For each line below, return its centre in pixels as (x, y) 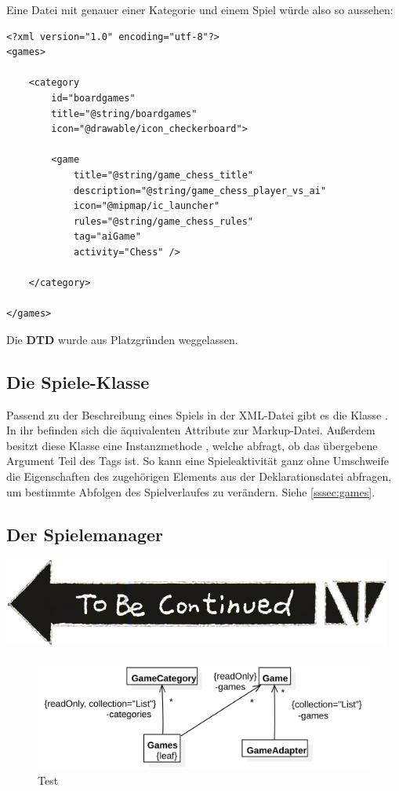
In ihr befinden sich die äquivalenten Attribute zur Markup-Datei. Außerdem (191, 430)
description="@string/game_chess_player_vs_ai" (200, 190)
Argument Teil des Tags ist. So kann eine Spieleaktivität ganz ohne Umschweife (198, 461)
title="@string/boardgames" (124, 114)
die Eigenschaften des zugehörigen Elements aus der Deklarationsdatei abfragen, (199, 476)
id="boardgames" (93, 98)
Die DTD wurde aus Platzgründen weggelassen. (122, 339)
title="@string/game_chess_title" (163, 175)
